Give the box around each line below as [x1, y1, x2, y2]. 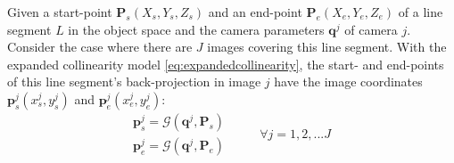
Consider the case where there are [7, 37, 193, 56]
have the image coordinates [274, 72, 423, 91]
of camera [344, 20, 398, 38]
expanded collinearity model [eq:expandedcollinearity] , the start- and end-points [7, 54, 444, 73]
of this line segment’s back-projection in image [7, 72, 261, 91]
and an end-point [208, 3, 302, 20]
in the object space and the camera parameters [68, 20, 325, 38]
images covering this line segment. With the [207, 37, 447, 56]
